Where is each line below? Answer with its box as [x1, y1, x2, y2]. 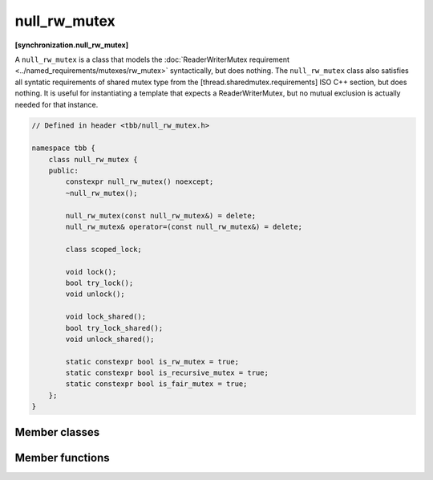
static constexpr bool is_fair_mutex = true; [65, 380, 248, 388]
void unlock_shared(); [65, 334, 156, 344]
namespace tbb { [31, 144, 96, 153]
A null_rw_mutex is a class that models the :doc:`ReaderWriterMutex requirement [14, 55, 290, 64]
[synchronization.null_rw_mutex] [14, 40, 128, 50]
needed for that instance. [14, 100, 99, 109]
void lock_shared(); [65, 312, 147, 321]
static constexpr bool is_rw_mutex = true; [65, 357, 240, 366]
